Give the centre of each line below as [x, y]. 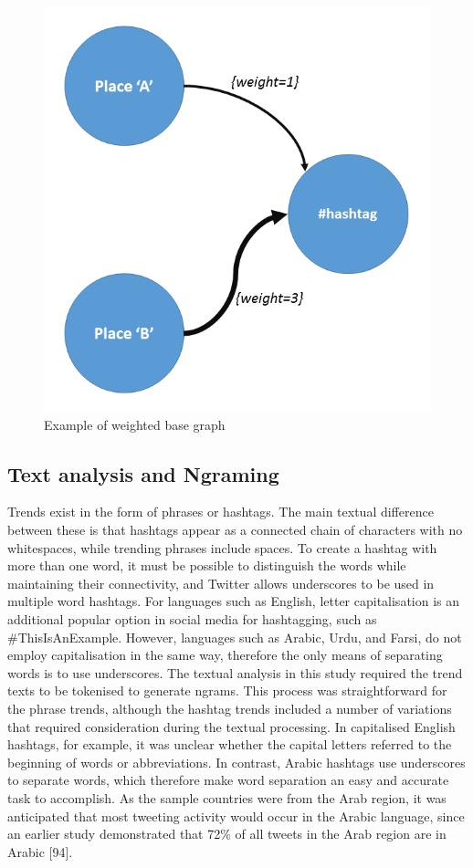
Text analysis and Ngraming [143, 473]
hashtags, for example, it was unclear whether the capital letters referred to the [230, 744]
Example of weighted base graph [135, 424]
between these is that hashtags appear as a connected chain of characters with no [235, 530]
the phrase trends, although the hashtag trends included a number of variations [230, 708]
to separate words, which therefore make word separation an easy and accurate [228, 780]
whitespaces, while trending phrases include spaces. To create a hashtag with [222, 547]
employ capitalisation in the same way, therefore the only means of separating [225, 655]
